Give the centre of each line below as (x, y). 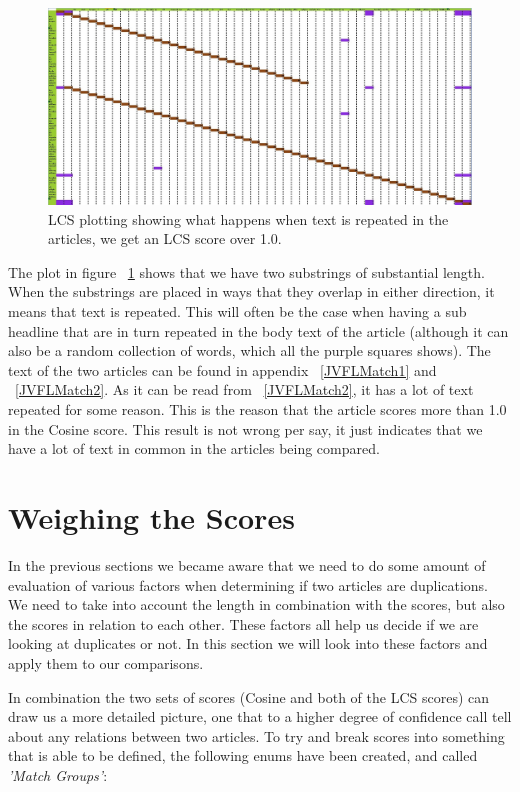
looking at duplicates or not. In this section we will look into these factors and (248, 643)
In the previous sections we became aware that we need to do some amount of (247, 564)
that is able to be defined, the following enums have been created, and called (243, 755)
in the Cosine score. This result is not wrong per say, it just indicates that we (245, 428)
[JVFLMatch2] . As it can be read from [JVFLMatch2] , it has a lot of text (244, 389)
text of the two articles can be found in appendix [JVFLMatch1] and (222, 369)
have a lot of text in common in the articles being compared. (194, 448)
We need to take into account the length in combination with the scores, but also (256, 604)
